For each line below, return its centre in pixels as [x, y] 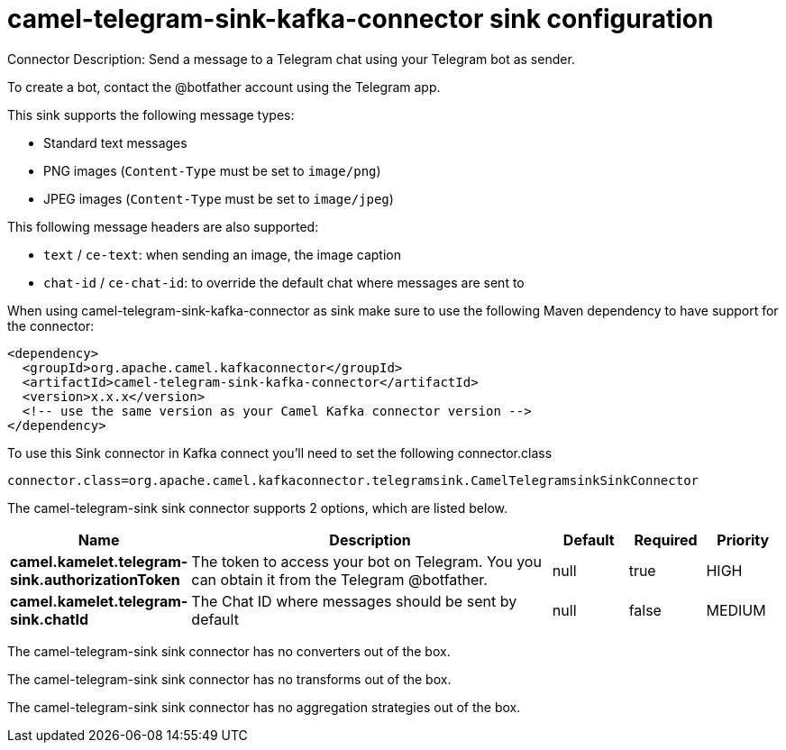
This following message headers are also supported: [163, 226]
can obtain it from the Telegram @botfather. [339, 579]
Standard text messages [115, 142]
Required [666, 540]
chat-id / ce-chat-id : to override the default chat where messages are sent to [284, 282]
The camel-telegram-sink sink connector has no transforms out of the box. [229, 679]
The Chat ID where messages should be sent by [354, 601]
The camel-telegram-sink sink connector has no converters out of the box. [229, 651]
